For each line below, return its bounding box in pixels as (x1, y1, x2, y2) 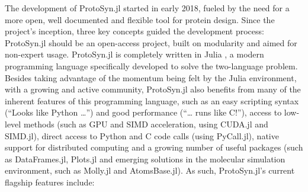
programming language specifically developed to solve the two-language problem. (5, 59, 298, 72)
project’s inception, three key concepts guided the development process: (5, 25, 264, 37)
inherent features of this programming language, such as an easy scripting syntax (5, 94, 299, 107)
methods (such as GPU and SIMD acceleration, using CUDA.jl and (23, 117, 268, 130)
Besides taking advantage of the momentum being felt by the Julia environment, (5, 71, 297, 84)
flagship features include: (5, 175, 95, 188)
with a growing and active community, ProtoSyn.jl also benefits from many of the (5, 83, 301, 95)
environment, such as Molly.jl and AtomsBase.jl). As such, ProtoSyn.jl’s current (5, 164, 295, 177)
